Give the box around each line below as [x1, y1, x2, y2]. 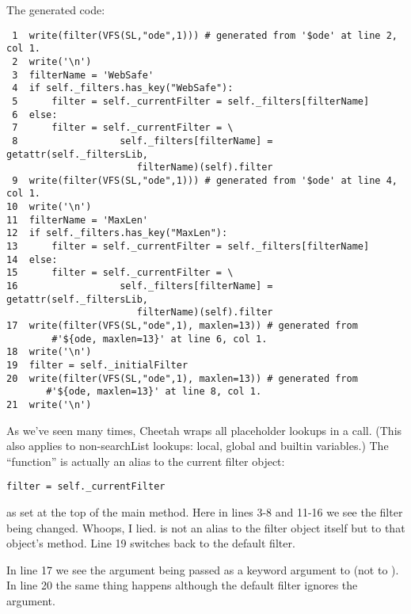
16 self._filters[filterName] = [6, 280, 273, 292]
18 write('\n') [6, 346, 92, 358]
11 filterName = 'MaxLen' [6, 214, 148, 226]
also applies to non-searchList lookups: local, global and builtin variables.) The [6, 437, 389, 454]
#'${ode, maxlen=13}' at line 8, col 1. [46, 386, 262, 398]
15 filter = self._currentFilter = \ [6, 267, 234, 279]
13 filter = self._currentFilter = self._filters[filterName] [6, 241, 370, 253]
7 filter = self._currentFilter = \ [12, 122, 234, 134]
